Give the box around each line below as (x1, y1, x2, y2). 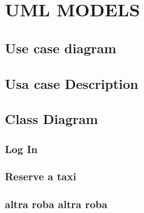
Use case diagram (5, 38, 117, 57)
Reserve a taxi (5, 169, 76, 184)
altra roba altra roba (5, 197, 108, 212)
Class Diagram (5, 110, 98, 128)
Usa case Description (5, 74, 139, 93)
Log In (5, 141, 38, 156)
